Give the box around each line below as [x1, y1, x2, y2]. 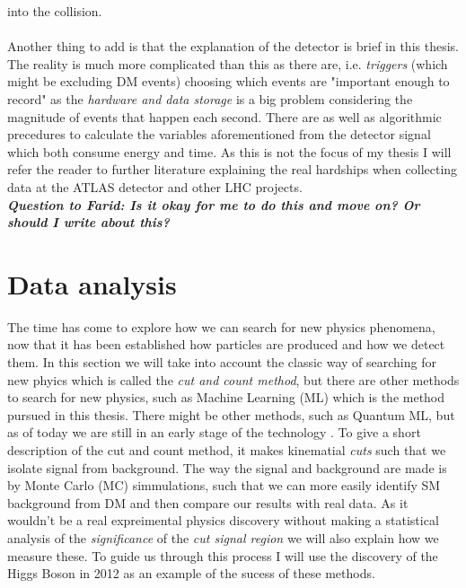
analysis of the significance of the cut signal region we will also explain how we [7, 528, 439, 547]
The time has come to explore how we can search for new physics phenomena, [7, 317, 435, 336]
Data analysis [7, 265, 177, 302]
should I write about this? [7, 213, 170, 232]
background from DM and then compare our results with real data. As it [7, 493, 409, 512]
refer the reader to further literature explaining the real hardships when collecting [7, 160, 458, 179]
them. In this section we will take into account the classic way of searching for [7, 353, 436, 372]
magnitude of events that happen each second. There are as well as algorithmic [7, 107, 442, 126]
